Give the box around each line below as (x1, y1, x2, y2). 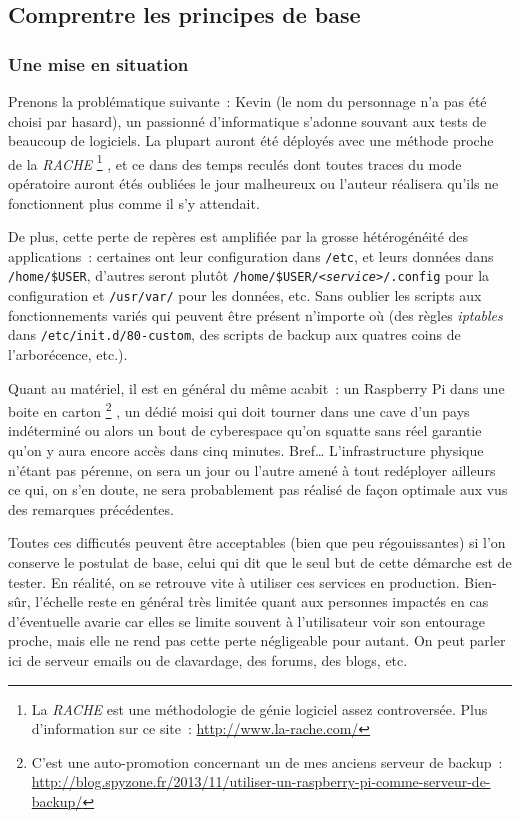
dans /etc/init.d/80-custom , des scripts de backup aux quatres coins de (8, 324, 461, 345)
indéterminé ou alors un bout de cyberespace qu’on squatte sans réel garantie (8, 420, 482, 441)
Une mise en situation (8, 51, 189, 76)
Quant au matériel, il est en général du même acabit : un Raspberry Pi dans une (8, 377, 505, 398)
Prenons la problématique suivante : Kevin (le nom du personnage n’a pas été (8, 91, 487, 111)
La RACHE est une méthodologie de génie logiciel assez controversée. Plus (31, 698, 488, 719)
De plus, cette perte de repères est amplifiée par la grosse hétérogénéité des (8, 226, 469, 247)
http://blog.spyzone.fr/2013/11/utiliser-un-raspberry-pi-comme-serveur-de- (31, 771, 491, 792)
